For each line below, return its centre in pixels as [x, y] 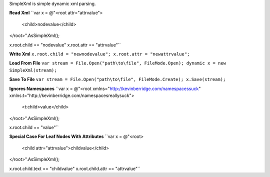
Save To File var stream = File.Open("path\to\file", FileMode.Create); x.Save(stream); [117, 79]
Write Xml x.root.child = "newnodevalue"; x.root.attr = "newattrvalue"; [99, 54]
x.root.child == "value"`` [34, 127]
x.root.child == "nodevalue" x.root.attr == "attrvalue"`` [65, 44]
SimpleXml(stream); [33, 70]
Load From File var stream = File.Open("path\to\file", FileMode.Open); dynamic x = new [117, 63]
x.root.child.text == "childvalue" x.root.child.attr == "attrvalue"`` [75, 168]
